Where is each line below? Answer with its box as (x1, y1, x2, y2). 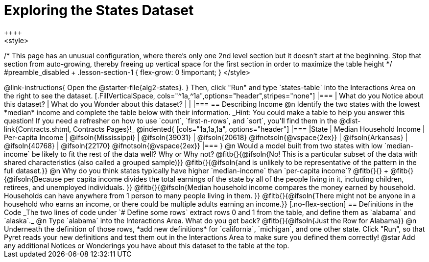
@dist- (339, 116, 361, 125)
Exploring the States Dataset (4, 2, 194, 19)
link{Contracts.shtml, (4, 124, 71, 133)
